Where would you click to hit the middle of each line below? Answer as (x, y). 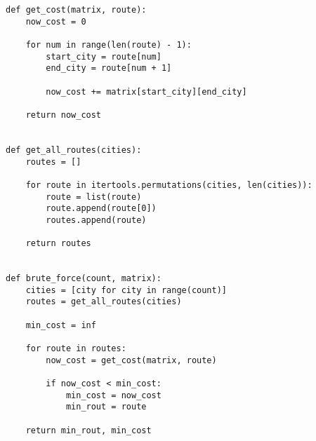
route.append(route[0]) (101, 209)
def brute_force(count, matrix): (84, 279)
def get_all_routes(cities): (74, 150)
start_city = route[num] (104, 56)
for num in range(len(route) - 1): (108, 45)
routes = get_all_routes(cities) (104, 302)
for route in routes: (76, 349)
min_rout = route (106, 407)
